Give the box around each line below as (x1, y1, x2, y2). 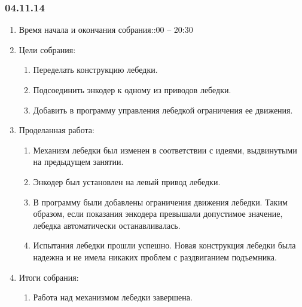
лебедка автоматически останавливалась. (33, 219, 181, 231)
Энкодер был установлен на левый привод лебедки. (33, 175, 221, 188)
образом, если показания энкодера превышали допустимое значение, (33, 207, 283, 220)
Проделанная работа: (19, 124, 94, 136)
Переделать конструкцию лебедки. (33, 63, 158, 76)
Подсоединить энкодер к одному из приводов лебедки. (33, 84, 231, 96)
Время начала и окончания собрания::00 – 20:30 (19, 23, 193, 36)
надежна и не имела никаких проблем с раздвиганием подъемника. (33, 250, 277, 263)
